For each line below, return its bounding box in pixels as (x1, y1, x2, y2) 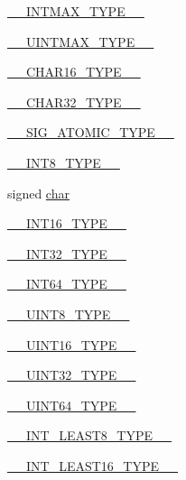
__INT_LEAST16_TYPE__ (7, 456, 179, 475)
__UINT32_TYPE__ (7, 365, 136, 384)
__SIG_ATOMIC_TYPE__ (7, 123, 174, 142)
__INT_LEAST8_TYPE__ (7, 426, 172, 445)
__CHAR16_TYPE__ (7, 62, 141, 81)
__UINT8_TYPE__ (7, 304, 130, 323)
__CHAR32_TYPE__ (7, 92, 141, 111)
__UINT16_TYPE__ (7, 335, 136, 354)
